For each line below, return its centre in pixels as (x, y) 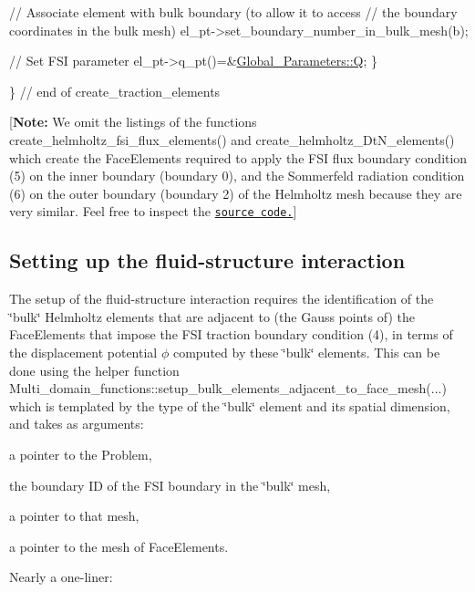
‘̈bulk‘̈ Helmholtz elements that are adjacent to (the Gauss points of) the (212, 316)
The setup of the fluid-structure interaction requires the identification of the (222, 299)
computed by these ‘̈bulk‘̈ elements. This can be (306, 352)
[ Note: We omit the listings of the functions (133, 122)
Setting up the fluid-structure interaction (207, 260)
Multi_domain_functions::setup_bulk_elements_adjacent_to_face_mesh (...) (228, 388)
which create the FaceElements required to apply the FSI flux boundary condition (238, 157)
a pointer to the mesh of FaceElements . (119, 546)
